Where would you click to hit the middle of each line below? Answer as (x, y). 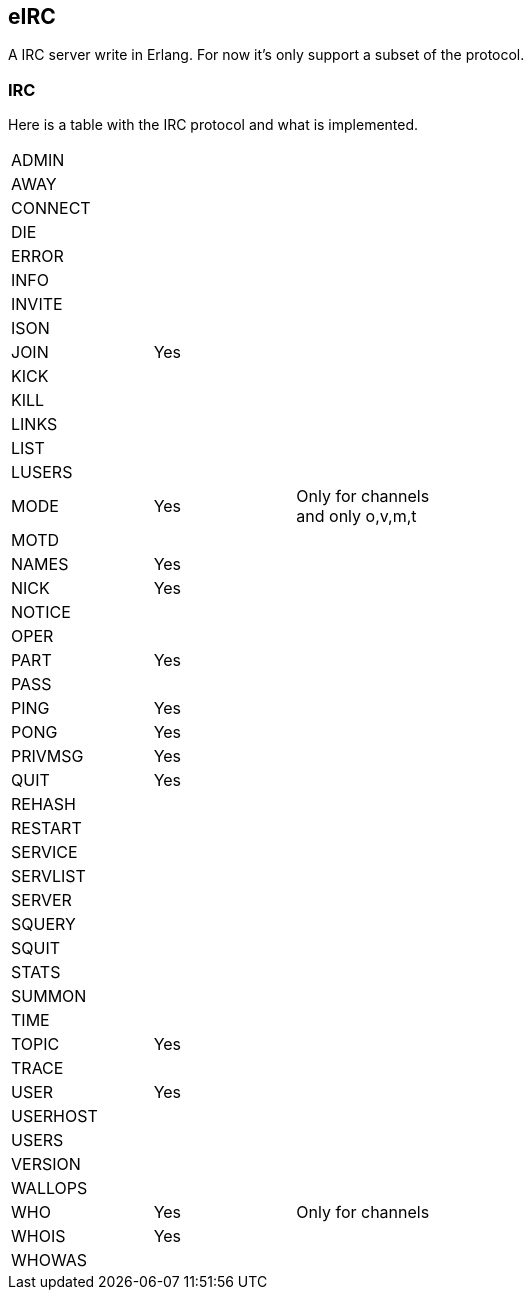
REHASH (43, 804)
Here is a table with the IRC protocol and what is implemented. (213, 125)
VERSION (46, 1164)
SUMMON (49, 996)
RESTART (46, 828)
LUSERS (42, 472)
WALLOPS (49, 1188)
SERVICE (44, 852)
